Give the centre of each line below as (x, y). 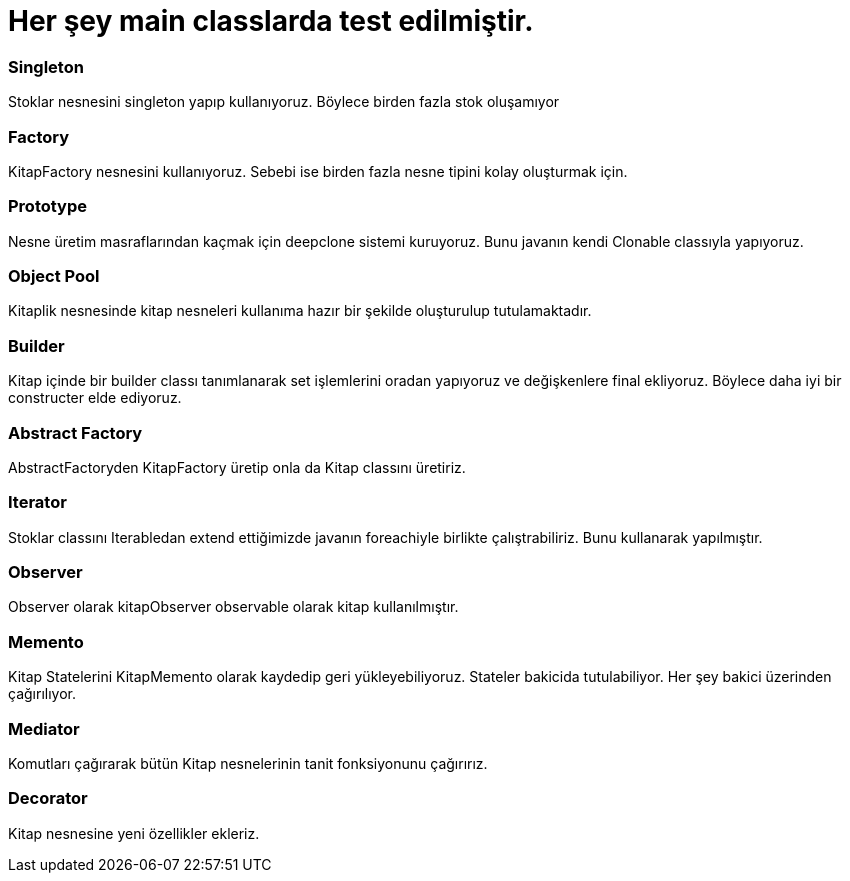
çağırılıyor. (42, 694)
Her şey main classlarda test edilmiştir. (271, 21)
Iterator (37, 502)
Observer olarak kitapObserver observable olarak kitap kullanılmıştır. (233, 607)
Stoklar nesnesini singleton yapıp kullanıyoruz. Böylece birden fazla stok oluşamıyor (284, 102)
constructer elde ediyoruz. (95, 398)
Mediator (44, 728)
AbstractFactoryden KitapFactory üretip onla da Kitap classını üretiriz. (237, 467)
